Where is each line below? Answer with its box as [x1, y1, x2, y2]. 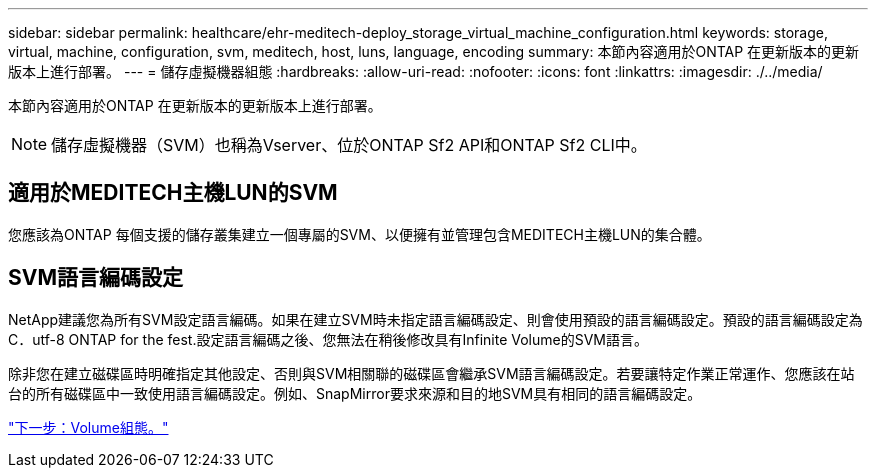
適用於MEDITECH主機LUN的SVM [8, 180, 338, 206]
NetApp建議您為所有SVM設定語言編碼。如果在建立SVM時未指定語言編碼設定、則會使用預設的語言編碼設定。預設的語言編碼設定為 [8, 310, 863, 328]
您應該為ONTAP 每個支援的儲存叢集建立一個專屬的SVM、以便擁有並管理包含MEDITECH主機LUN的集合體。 [8, 225, 711, 243]
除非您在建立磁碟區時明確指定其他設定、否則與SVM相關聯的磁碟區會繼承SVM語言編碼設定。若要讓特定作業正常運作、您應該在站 [8, 364, 855, 382]
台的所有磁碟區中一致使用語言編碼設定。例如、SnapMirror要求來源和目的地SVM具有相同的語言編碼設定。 [8, 384, 702, 402]
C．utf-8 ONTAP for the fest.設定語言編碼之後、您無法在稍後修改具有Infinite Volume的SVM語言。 [8, 330, 649, 348]
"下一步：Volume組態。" [8, 418, 169, 436]
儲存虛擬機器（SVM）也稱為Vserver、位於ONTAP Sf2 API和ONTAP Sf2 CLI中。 [51, 135, 647, 155]
